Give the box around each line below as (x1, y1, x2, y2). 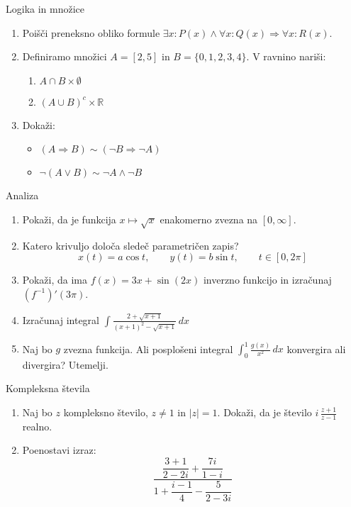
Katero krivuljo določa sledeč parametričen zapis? (22, 238, 239, 252)
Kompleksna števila (6, 381, 90, 396)
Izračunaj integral (22, 312, 100, 327)
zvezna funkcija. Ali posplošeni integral (63, 341, 233, 356)
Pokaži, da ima (22, 272, 87, 287)
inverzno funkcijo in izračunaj (203, 272, 332, 287)
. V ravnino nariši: (246, 49, 326, 64)
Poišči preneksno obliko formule (22, 25, 160, 40)
